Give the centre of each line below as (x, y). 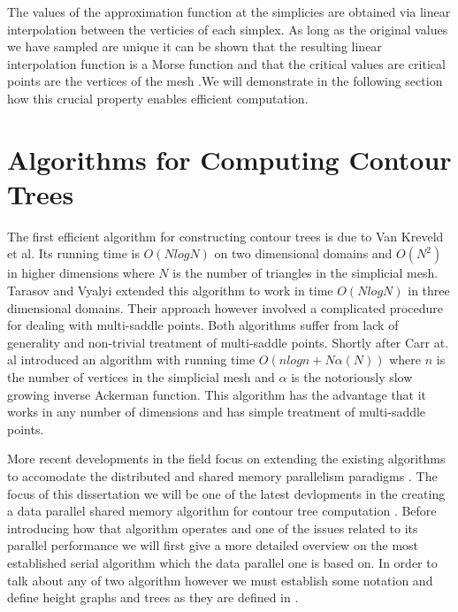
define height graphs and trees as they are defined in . (153, 597)
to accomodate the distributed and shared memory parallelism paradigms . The (222, 476)
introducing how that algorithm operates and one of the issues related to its (213, 528)
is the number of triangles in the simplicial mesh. (305, 273)
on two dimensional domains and (303, 253)
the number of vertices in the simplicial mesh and (141, 377)
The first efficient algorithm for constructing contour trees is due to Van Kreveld (225, 236)
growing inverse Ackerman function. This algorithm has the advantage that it (217, 394)
